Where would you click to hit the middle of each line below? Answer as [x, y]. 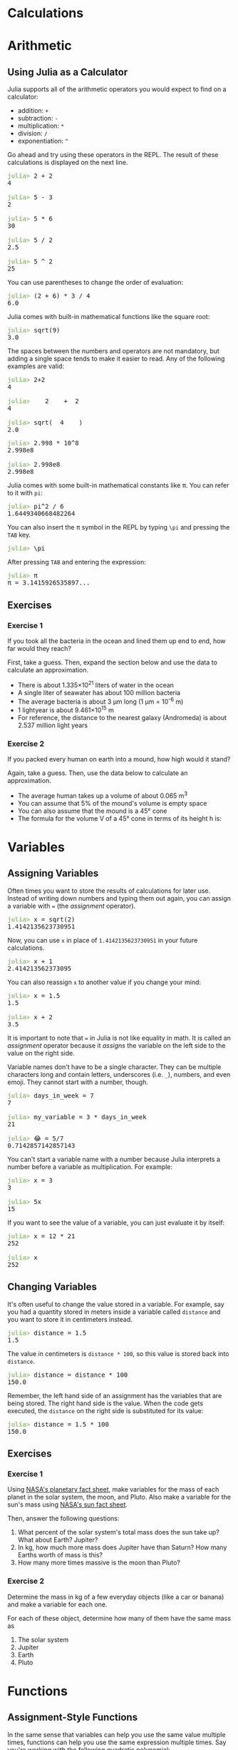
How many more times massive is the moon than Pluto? [99, 1563]
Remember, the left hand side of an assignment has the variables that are [115, 1395]
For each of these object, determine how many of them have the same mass [119, 1618]
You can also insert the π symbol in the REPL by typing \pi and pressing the [119, 527]
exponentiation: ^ [43, 141]
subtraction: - [38, 118]
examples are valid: [36, 366]
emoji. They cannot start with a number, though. [78, 1082]
